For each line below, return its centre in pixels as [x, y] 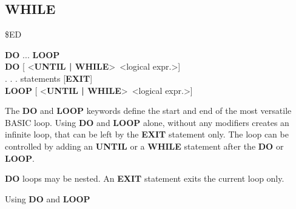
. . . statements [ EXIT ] [49, 78]
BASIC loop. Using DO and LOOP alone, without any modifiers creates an [147, 122]
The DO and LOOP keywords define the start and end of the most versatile [148, 111]
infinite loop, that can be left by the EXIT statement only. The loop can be [147, 134]
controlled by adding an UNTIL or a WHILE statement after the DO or [144, 146]
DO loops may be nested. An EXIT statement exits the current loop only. [145, 178]
